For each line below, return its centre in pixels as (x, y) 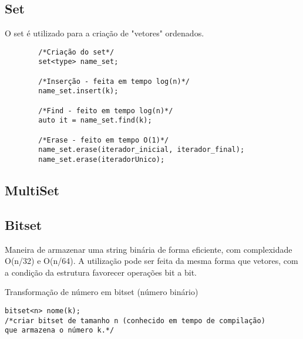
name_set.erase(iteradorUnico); (102, 160)
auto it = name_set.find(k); (95, 121)
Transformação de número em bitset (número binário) (102, 292)
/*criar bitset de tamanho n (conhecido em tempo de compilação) (135, 321)
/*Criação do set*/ (76, 52)
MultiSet (32, 190)
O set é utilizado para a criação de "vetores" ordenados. (105, 33)
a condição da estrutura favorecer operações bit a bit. (101, 272)
